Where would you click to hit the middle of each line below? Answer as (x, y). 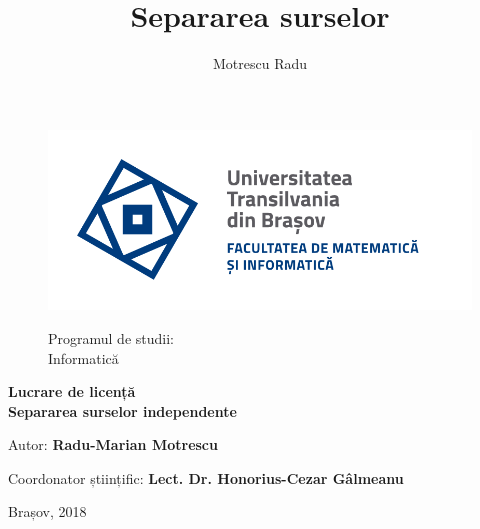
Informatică (83, 357)
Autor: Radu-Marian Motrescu (113, 444)
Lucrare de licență (72, 391)
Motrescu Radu (260, 63)
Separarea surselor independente (122, 410)
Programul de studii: (111, 337)
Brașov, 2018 (47, 511)
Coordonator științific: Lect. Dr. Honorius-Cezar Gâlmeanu (206, 477)
